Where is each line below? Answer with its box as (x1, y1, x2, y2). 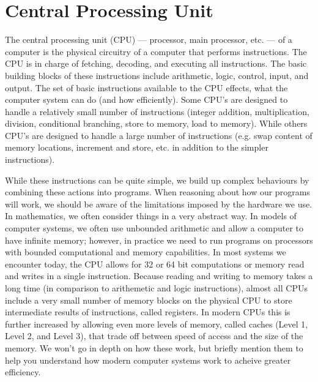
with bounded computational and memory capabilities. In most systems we (5, 245, 286, 258)
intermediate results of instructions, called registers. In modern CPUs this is (5, 305, 290, 318)
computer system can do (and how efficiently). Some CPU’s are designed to (5, 93, 288, 106)
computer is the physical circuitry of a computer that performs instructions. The (5, 45, 307, 58)
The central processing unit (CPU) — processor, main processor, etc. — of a (5, 33, 292, 46)
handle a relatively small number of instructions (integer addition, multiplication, (5, 105, 309, 118)
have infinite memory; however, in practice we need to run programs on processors (5, 233, 313, 246)
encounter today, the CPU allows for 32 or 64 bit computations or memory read (5, 257, 305, 270)
